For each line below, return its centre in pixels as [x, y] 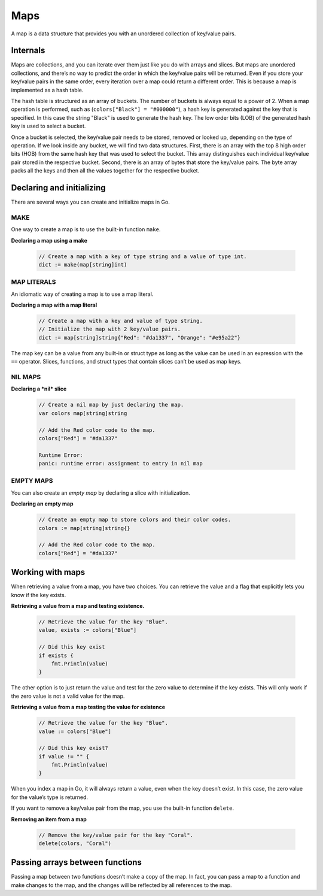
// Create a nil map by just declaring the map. [111, 405]
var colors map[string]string [83, 413]
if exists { [56, 655]
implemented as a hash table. [47, 90]
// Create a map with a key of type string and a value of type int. [143, 256]
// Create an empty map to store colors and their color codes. [135, 520]
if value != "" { [64, 756]
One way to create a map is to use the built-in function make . [86, 229]
